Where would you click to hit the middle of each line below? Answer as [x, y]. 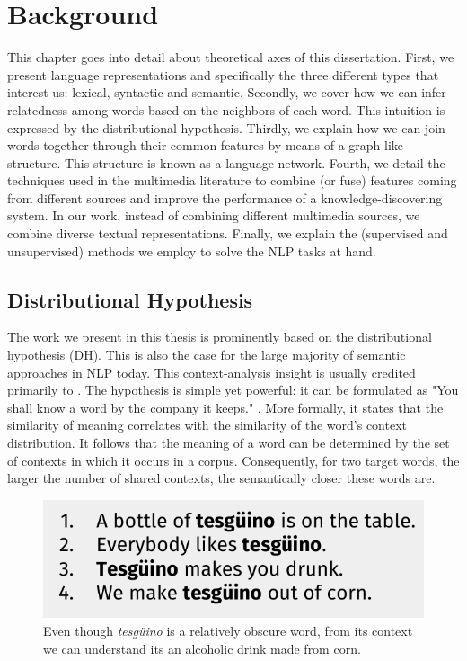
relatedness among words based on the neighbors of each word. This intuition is [226, 109]
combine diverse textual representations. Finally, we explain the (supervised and [228, 233]
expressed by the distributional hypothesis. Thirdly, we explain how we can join [226, 127]
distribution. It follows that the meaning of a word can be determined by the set [229, 443]
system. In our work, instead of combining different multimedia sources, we [214, 215]
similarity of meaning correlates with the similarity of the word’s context [207, 425]
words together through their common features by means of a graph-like [206, 145]
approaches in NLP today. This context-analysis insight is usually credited [211, 372]
